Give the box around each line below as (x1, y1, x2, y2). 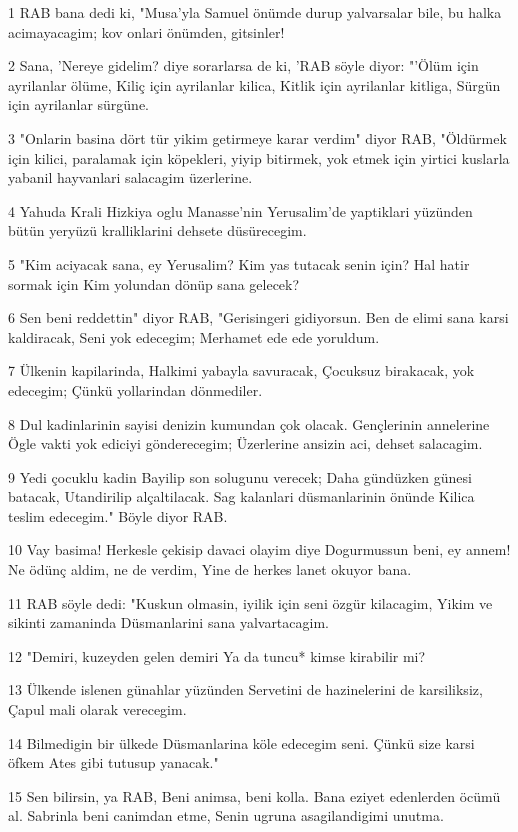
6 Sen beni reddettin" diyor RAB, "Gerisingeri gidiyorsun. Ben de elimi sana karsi (8, 307, 509, 328)
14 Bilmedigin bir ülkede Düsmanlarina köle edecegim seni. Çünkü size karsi (8, 732, 475, 753)
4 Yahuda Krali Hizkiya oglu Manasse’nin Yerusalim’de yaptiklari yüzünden (8, 200, 473, 221)
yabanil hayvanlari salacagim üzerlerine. (8, 167, 253, 188)
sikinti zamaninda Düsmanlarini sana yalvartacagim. (8, 612, 329, 633)
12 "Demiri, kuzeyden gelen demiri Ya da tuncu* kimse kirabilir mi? (8, 645, 426, 666)
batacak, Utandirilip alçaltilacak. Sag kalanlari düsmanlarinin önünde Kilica (8, 486, 475, 507)
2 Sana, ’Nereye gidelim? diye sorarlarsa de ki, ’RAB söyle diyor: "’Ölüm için (8, 55, 479, 76)
